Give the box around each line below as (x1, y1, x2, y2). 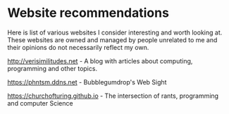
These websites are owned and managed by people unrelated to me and (7, 35, 218, 44)
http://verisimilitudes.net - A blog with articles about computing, (7, 56, 193, 65)
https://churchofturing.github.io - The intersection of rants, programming (7, 91, 219, 100)
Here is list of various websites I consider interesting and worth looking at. (7, 28, 223, 37)
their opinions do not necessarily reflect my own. (7, 43, 149, 51)
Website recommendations (7, 5, 169, 21)
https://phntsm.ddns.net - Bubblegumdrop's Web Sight (7, 77, 167, 86)
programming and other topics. (7, 64, 97, 72)
